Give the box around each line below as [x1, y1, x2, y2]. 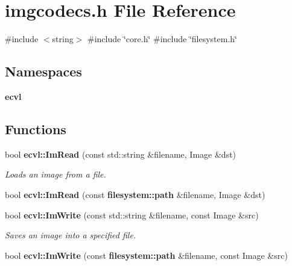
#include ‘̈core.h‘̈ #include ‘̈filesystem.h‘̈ [87, 32, 237, 45]
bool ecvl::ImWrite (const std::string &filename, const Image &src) [5, 208, 259, 221]
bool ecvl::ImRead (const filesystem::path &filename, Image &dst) [5, 188, 265, 200]
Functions [5, 119, 66, 138]
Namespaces [5, 62, 82, 81]
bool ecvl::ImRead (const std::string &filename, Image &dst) [5, 147, 236, 160]
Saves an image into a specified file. [5, 229, 136, 241]
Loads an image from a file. [5, 168, 106, 181]
